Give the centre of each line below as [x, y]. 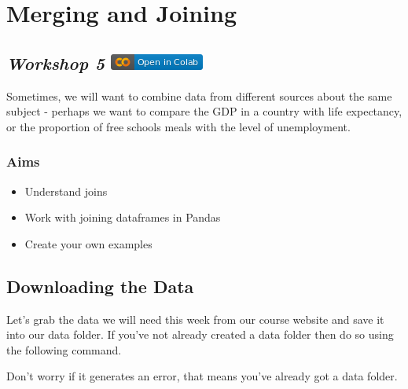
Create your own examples [88, 243]
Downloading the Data [100, 286]
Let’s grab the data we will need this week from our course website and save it [195, 319]
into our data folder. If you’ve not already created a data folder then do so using [200, 334]
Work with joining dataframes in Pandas [123, 217]
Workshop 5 [56, 62]
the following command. [64, 349]
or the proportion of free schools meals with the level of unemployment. [178, 126]
